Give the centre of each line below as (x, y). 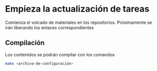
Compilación (25, 43)
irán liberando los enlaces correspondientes (50, 27)
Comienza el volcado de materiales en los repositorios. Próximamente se (78, 22)
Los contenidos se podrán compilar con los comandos (60, 54)
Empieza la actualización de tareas (77, 9)
